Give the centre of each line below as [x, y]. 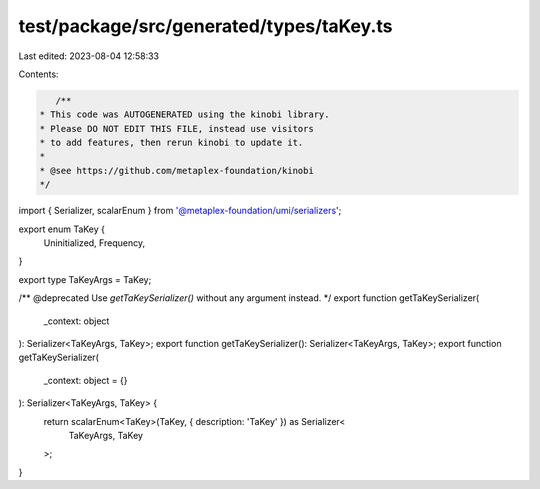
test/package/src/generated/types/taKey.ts [205, 26]
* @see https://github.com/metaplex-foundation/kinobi [176, 170]
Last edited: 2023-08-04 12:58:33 [89, 56]
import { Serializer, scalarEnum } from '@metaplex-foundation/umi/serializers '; [180, 211]
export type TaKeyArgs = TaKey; [85, 279]
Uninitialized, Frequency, [94, 243]
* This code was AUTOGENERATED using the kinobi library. [184, 114]
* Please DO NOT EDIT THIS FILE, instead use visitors [176, 128]
